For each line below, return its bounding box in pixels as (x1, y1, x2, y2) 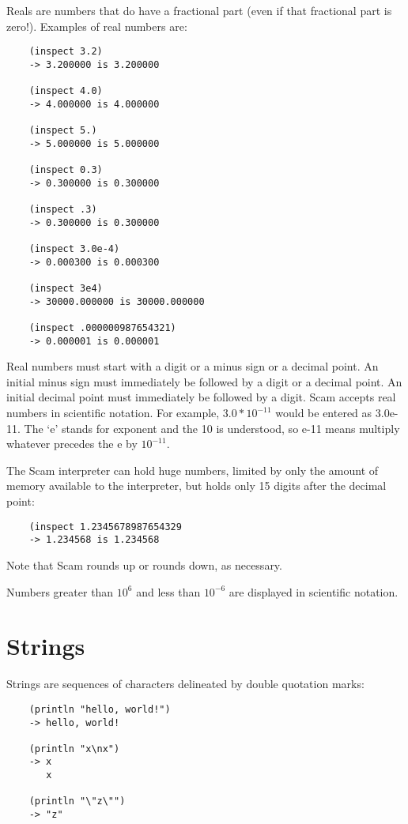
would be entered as (275, 404, 372, 421)
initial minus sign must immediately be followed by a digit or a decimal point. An (6, 373, 402, 389)
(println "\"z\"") (28, 796, 126, 807)
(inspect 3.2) (28, 46, 103, 58)
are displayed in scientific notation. (229, 583, 399, 600)
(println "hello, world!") (28, 703, 171, 715)
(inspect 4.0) (28, 85, 103, 97)
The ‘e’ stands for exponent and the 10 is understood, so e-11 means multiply (24, 420, 400, 436)
